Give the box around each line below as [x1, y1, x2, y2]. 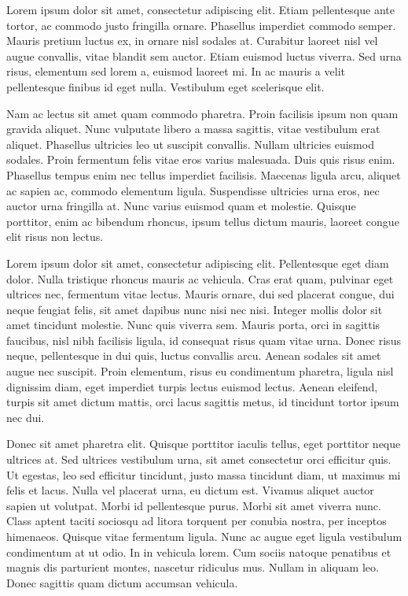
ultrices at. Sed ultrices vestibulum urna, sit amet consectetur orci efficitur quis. [6, 451, 391, 468]
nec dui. [6, 409, 45, 425]
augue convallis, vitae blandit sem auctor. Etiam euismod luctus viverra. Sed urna [6, 47, 402, 64]
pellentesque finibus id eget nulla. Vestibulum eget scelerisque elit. [6, 78, 325, 94]
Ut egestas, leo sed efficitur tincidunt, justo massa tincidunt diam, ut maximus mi [6, 466, 401, 483]
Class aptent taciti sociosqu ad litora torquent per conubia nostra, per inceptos [6, 513, 387, 529]
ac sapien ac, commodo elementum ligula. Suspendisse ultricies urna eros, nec [6, 182, 380, 198]
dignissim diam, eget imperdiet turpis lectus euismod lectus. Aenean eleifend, [6, 378, 378, 394]
